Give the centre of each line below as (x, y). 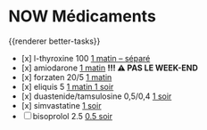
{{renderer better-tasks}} (54, 41)
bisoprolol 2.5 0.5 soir (73, 116)
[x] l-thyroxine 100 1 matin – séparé (86, 58)
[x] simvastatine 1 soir (61, 105)
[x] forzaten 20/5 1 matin (66, 77)
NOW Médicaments (83, 16)
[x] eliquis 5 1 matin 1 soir (67, 86)
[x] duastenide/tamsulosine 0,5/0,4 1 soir (96, 96)
